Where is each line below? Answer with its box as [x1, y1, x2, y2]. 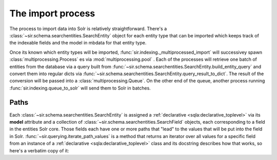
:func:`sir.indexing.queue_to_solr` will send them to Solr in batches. [9, 85, 151, 91]
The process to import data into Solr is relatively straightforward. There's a [9, 26, 167, 32]
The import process [9, 8, 95, 19]
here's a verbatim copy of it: [9, 147, 69, 153]
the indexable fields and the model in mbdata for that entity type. [9, 40, 147, 46]
